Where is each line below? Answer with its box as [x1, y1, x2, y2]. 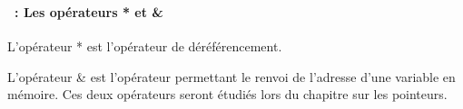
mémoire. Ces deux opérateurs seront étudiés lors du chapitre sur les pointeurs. [7, 85, 448, 104]
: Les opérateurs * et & [15, 2, 163, 21]
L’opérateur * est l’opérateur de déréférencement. [7, 37, 282, 56]
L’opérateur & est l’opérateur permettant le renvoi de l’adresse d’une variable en [7, 67, 456, 86]
